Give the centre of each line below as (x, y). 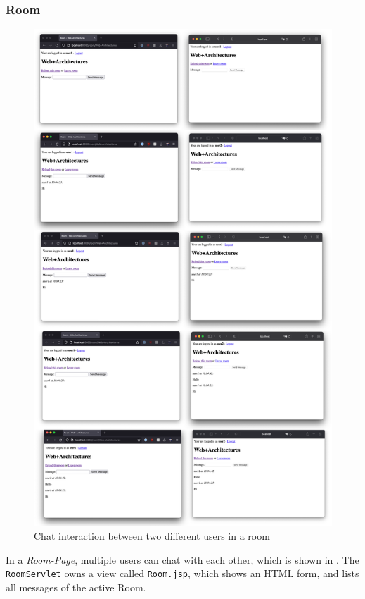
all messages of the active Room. (76, 587)
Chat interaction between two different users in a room (152, 536)
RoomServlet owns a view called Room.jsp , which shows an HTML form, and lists (182, 573)
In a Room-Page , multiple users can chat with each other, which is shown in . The (182, 559)
